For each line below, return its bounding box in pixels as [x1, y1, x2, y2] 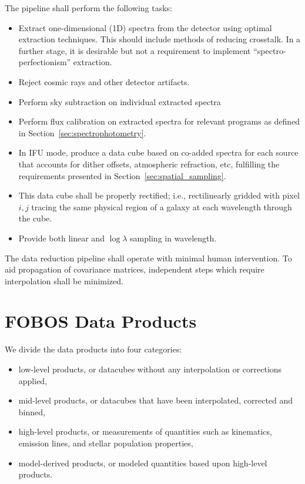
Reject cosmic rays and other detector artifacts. [18, 75, 190, 88]
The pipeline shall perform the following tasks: [5, 2, 172, 14]
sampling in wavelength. [130, 231, 217, 244]
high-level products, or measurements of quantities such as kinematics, [18, 425, 272, 438]
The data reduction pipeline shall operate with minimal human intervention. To [5, 251, 292, 264]
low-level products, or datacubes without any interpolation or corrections [18, 363, 282, 375]
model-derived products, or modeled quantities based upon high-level [18, 456, 267, 469]
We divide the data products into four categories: [5, 343, 182, 355]
